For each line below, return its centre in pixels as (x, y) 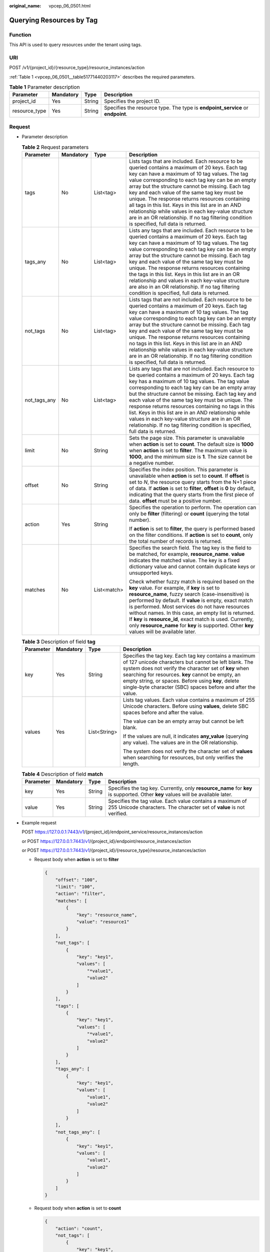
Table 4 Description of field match (62, 774)
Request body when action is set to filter (77, 859)
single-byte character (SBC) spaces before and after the (189, 687)
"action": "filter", (80, 894)
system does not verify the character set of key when (186, 669)
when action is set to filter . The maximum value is (188, 450)
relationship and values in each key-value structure (189, 280)
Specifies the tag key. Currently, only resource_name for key (180, 788)
